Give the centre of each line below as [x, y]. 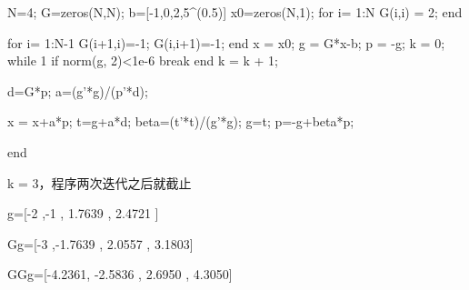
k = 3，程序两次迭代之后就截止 [100, 182]
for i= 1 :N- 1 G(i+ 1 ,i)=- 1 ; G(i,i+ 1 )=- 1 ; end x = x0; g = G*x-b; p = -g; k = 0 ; [226, 42]
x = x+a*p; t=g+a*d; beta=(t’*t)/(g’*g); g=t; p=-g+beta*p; [181, 121]
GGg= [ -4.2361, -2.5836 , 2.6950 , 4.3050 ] [120, 274]
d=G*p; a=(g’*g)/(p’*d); [78, 90]
